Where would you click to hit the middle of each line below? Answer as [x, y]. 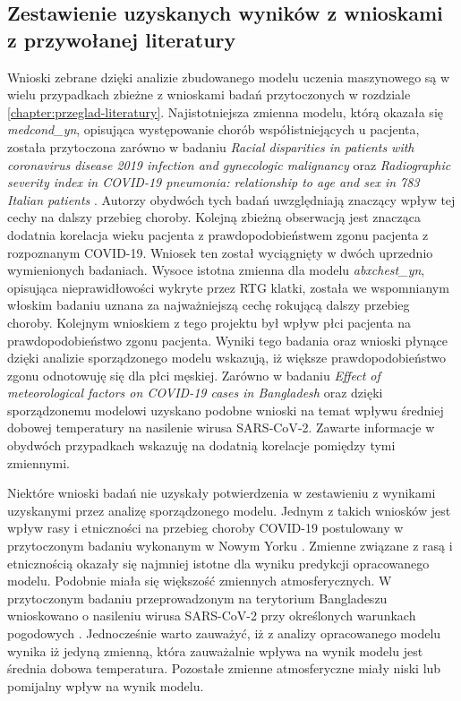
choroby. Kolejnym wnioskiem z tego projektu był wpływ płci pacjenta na [209, 322]
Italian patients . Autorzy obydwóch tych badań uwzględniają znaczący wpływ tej [231, 199]
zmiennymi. [38, 462]
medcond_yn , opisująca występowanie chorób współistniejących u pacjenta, [213, 129]
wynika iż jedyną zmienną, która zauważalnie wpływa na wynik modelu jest [215, 650]
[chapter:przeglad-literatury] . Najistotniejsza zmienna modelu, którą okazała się [225, 111]
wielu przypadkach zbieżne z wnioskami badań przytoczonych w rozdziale [209, 94]
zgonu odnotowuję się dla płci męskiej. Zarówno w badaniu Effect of [194, 375]
